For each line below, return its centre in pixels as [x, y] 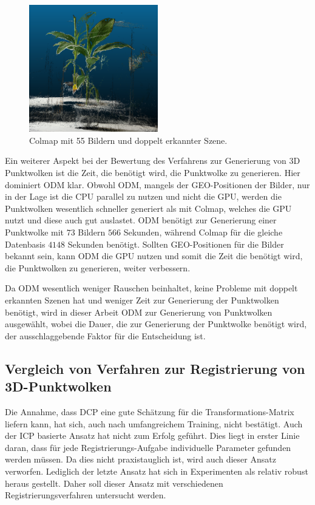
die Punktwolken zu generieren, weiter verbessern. [98, 267]
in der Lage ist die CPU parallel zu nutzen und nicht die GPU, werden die [143, 196]
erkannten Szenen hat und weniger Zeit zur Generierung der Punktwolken [142, 300]
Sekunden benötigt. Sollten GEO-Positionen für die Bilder [176, 244]
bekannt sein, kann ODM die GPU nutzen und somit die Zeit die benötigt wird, [154, 256]
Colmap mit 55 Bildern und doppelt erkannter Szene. [128, 140]
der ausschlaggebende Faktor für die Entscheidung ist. [105, 335]
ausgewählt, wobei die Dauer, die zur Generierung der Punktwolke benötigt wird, [156, 324]
